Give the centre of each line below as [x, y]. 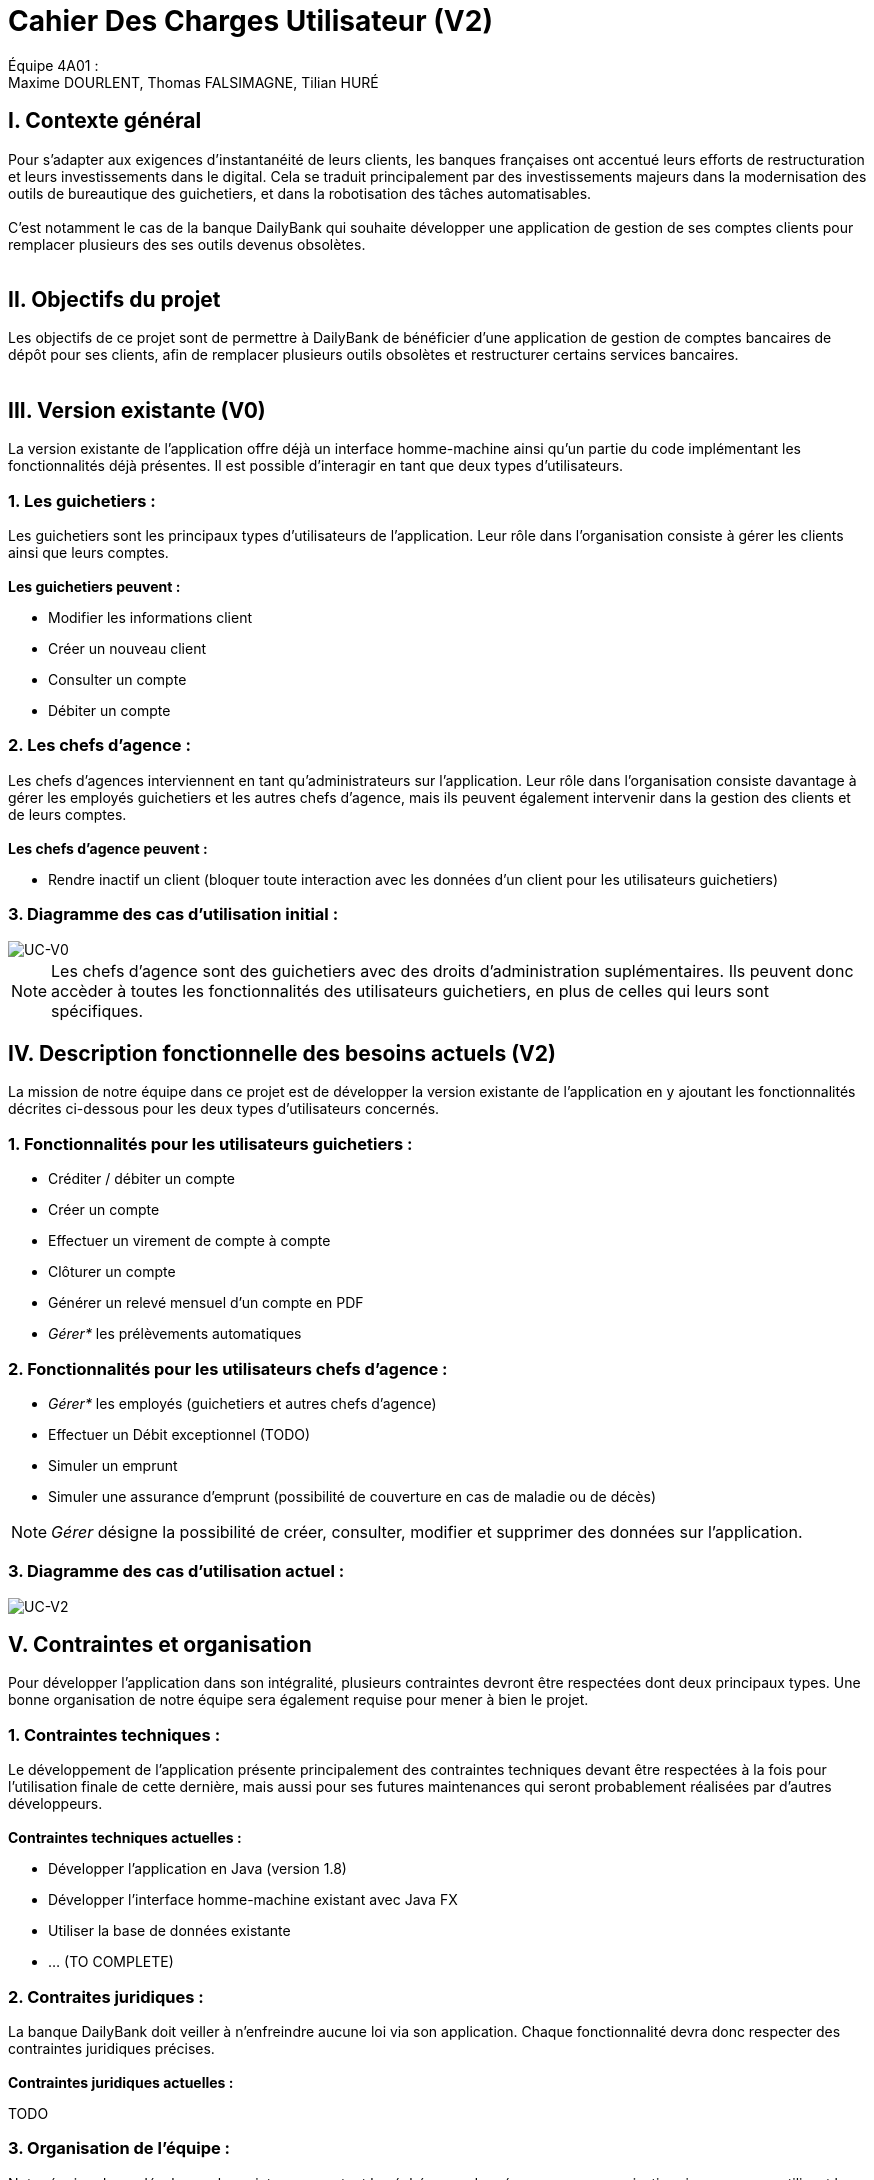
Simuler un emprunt [113, 1465]
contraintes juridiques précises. [111, 2048]
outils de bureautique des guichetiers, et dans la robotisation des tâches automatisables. [300, 193]
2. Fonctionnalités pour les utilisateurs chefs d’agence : [228, 1368]
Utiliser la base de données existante [169, 1931]
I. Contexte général [105, 121]
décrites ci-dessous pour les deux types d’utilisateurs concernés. [224, 1109]
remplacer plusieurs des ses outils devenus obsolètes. [187, 244]
